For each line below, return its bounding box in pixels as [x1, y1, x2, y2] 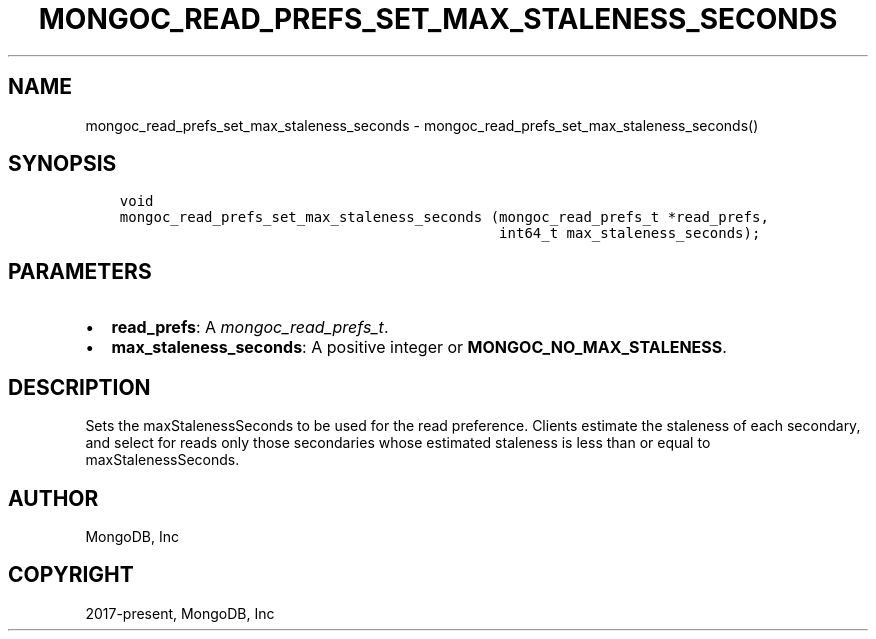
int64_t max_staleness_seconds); [499, 225, 761, 242]
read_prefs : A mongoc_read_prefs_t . [111, 317, 389, 338]
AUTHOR [8, 485, 99, 511]
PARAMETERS [8, 258, 152, 284]
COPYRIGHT [8, 562, 134, 588]
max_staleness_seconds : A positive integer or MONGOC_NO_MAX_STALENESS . [111, 337, 727, 358]
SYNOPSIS [8, 151, 117, 177]
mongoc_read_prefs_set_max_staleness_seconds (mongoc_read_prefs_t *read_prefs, [119, 209, 769, 226]
